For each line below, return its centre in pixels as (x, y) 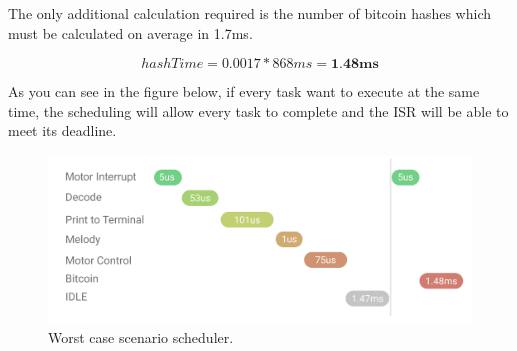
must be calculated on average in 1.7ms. (130, 32)
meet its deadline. (62, 130)
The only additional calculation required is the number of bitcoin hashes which (249, 13)
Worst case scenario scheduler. (141, 337)
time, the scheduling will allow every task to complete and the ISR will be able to (258, 110)
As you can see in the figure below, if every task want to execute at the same (244, 91)
